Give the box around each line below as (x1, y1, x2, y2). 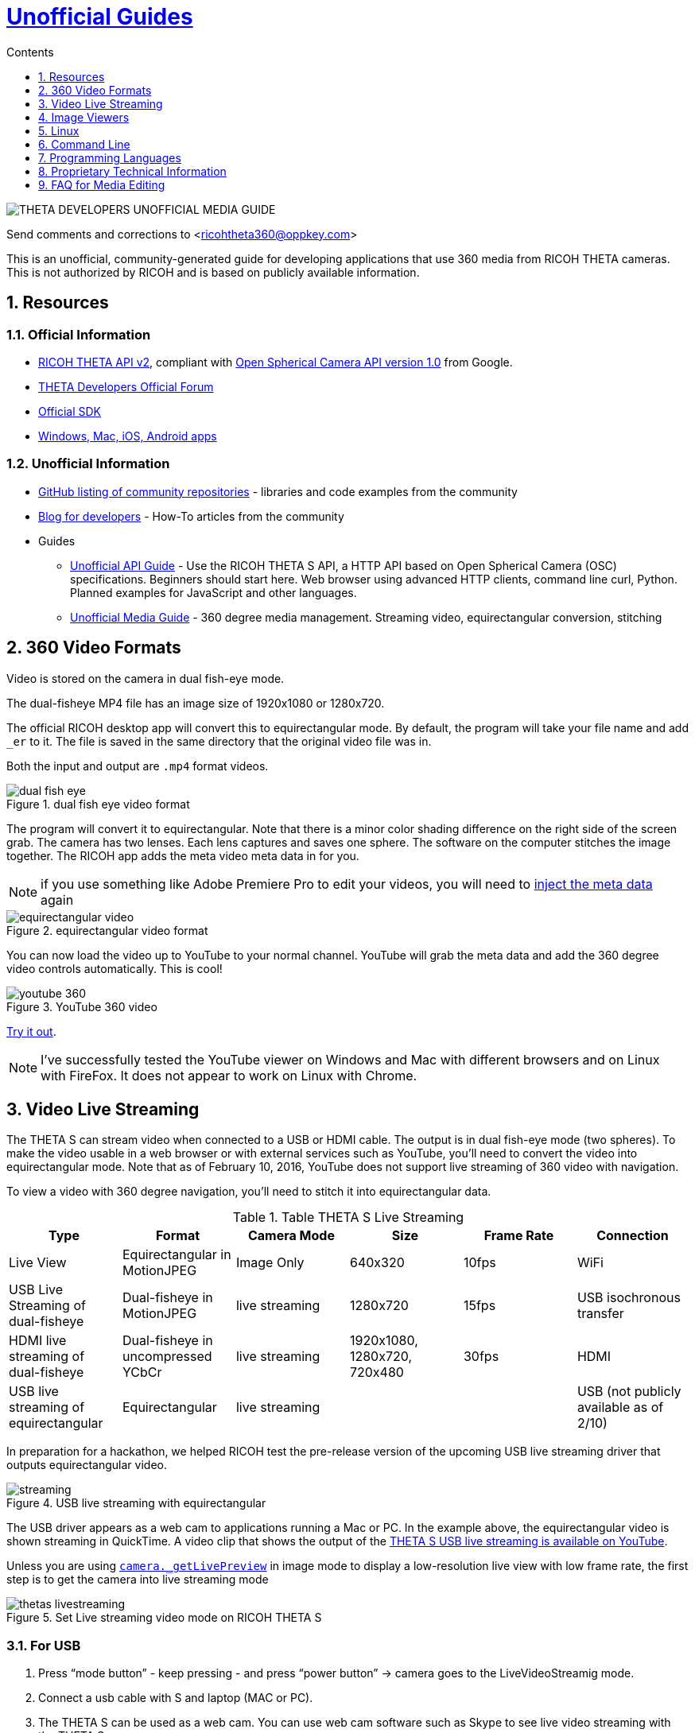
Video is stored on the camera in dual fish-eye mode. (6, 671, 285, 685)
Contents (6, 45, 54, 59)
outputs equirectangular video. (6, 1458, 168, 1472)
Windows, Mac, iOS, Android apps (38, 428, 217, 443)
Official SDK (38, 404, 101, 418)
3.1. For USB (6, 1637, 81, 1654)
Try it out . (6, 1024, 56, 1038)
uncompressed (122, 1348, 212, 1365)
